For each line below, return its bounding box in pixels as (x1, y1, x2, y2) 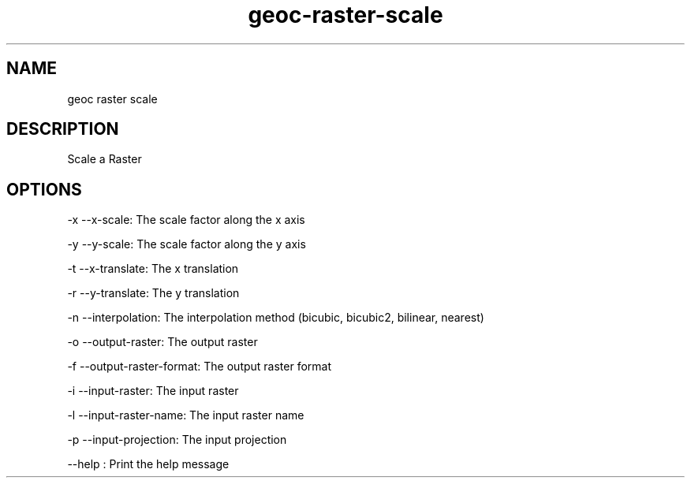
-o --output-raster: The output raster (67, 335, 258, 349)
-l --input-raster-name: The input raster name (67, 408, 304, 423)
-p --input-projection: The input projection (67, 433, 287, 447)
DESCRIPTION (6, 119, 119, 140)
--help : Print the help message (67, 457, 230, 471)
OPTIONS (6, 179, 82, 199)
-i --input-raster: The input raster (67, 384, 239, 398)
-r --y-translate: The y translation (67, 286, 240, 300)
